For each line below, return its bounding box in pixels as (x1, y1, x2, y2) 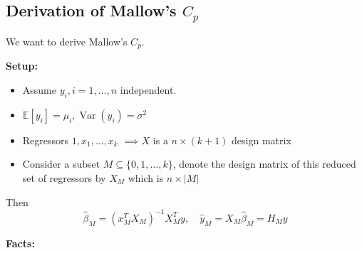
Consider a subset (22, 156, 100, 171)
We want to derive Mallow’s (6, 33, 128, 48)
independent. (120, 82, 177, 97)
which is (128, 171, 164, 185)
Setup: (6, 58, 38, 73)
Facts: (6, 235, 35, 250)
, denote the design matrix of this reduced (172, 156, 356, 171)
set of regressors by (22, 171, 106, 185)
